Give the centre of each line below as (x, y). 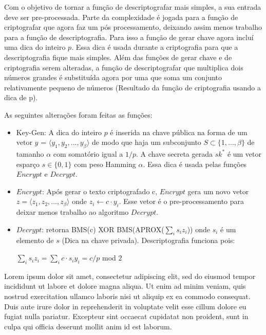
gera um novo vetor (218, 191)
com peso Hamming (105, 164)
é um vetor (244, 153)
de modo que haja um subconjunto (147, 142)
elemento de (35, 240)
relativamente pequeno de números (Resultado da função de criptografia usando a (132, 87)
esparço (28, 164)
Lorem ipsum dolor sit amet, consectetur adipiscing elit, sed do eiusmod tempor (130, 276)
